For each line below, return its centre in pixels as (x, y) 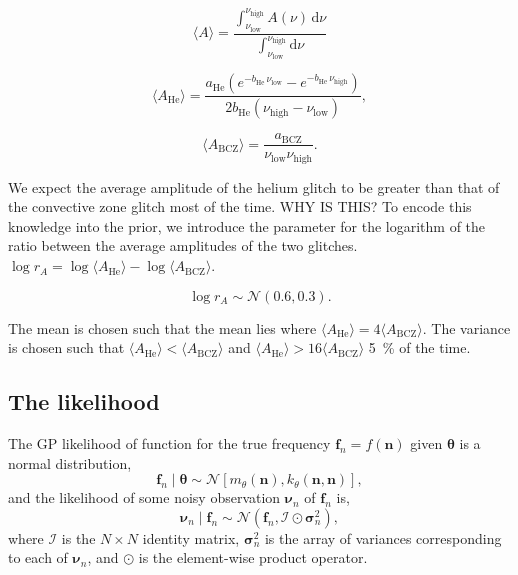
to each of (38, 557)
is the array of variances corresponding (383, 537)
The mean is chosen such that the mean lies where (162, 327)
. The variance (466, 327)
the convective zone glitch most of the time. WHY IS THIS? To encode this (240, 206)
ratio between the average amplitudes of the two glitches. (183, 245)
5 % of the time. (419, 347)
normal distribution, (70, 462)
